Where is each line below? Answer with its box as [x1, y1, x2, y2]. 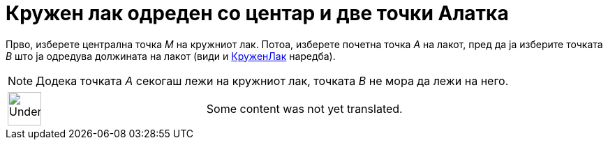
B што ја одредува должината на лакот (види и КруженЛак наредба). [6, 49, 336, 62]
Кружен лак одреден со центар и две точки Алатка [6, 1, 509, 25]
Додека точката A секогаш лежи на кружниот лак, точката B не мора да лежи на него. [36, 73, 509, 88]
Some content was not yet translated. [206, 101, 403, 116]
